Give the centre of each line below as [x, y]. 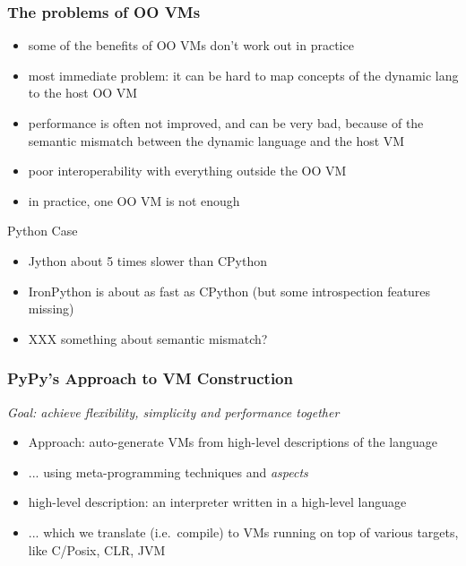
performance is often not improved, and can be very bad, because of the [226, 123]
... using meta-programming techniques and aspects [168, 472]
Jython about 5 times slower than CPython [148, 260]
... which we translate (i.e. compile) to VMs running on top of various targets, [243, 532]
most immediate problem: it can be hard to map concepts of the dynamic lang [243, 75]
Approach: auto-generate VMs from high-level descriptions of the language [233, 442]
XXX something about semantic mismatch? [148, 338]
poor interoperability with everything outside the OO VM [187, 171]
